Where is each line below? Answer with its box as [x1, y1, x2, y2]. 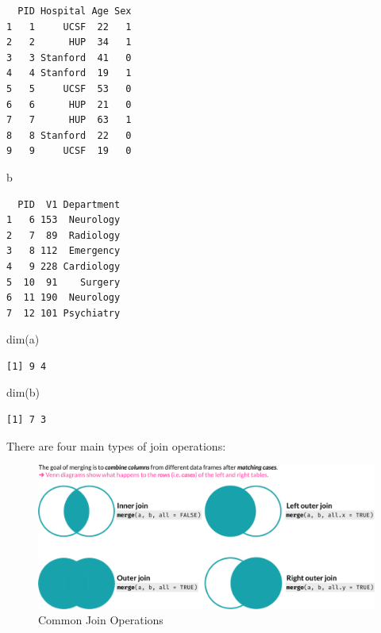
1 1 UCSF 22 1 [6, 21, 132, 33]
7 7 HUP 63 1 [6, 114, 132, 126]
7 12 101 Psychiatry [6, 307, 121, 319]
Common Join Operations [38, 612, 164, 628]
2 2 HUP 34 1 [6, 36, 132, 48]
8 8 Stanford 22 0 [6, 129, 132, 141]
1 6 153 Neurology [6, 214, 121, 226]
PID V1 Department [17, 198, 121, 210]
